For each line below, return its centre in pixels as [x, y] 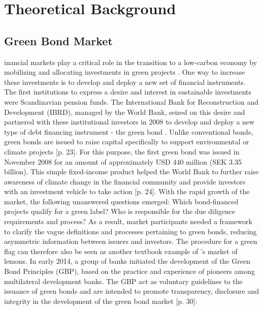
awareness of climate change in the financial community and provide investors [125, 181]
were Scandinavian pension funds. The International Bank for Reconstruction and [131, 101]
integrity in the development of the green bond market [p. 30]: [101, 301]
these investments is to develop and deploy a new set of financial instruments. [125, 82]
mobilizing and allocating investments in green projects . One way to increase [125, 72]
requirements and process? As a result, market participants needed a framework [128, 221]
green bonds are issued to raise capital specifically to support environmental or [127, 142]
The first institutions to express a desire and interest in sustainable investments [128, 92]
